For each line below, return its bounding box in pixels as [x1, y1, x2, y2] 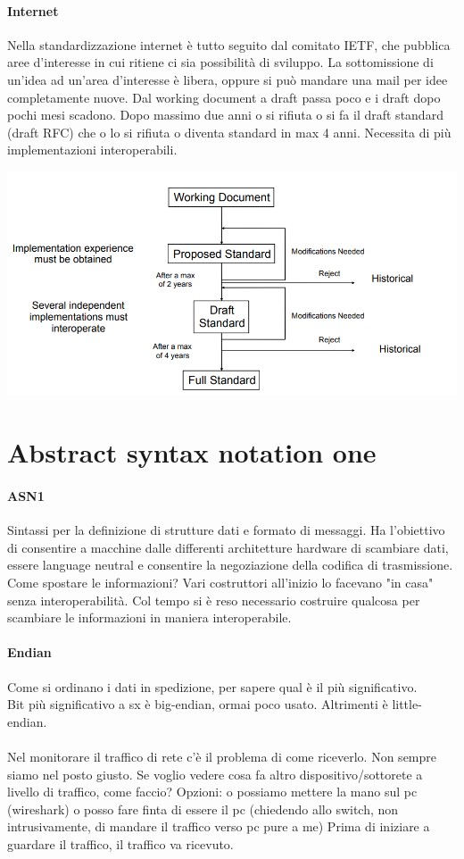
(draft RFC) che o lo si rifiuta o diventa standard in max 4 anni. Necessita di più [7, 122, 452, 141]
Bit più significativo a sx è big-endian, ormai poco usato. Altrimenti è [7, 695, 388, 713]
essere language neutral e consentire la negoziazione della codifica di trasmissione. [7, 555, 453, 574]
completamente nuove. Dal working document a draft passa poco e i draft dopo [7, 88, 441, 106]
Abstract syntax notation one [7, 434, 377, 471]
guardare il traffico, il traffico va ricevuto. [7, 834, 234, 853]
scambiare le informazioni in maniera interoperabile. [7, 608, 292, 627]
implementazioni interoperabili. [7, 140, 178, 159]
